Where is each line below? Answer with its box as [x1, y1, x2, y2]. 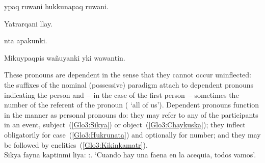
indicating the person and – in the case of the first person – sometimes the [4, 89, 239, 100]
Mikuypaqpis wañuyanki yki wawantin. [4, 52, 125, 63]
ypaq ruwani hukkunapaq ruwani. [4, 1, 109, 11]
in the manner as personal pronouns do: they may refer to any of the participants [4, 109, 258, 120]
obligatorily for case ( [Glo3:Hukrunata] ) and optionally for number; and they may [4, 129, 261, 140]
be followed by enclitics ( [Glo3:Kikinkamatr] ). [4, 139, 148, 150]
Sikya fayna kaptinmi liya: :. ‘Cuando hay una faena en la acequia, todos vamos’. [4, 149, 256, 160]
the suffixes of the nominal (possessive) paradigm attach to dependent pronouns [4, 79, 254, 90]
